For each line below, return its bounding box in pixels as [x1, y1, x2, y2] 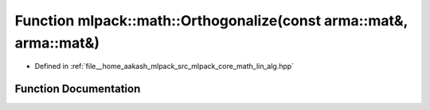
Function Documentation [14, 82, 141, 96]
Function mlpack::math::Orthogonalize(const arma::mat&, [14, 12, 408, 29]
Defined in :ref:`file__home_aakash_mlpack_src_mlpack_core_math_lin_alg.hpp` [34, 62, 295, 71]
